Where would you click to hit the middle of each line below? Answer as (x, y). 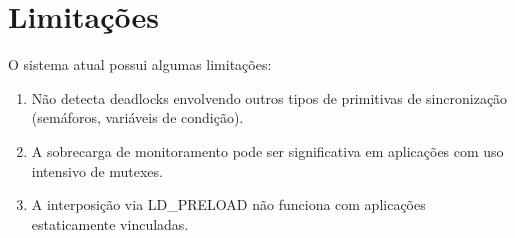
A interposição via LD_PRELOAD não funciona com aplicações (228, 204)
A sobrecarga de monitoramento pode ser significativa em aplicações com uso (267, 150)
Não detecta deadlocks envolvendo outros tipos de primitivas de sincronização (269, 97)
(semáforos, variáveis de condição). (137, 117)
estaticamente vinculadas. (110, 223)
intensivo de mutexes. (97, 170)
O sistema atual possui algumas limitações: (140, 64)
